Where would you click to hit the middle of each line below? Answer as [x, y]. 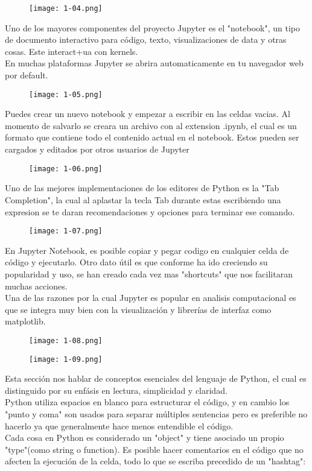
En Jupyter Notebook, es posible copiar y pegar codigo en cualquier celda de [147, 250]
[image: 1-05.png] [66, 94]
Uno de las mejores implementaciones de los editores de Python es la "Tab [142, 188]
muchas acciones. [36, 286]
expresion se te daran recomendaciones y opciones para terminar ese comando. [150, 211]
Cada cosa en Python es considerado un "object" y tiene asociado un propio [145, 438]
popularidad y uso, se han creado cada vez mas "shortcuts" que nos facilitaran [149, 273]
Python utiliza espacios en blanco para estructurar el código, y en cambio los [147, 402]
